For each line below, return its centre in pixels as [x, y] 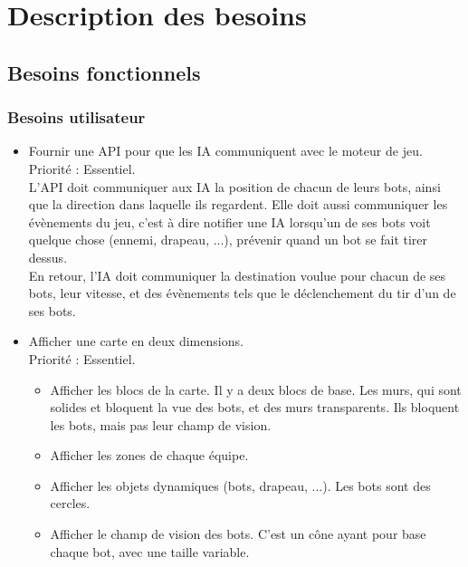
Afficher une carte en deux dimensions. [136, 341]
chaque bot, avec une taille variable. [150, 551]
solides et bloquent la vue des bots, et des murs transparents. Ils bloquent [255, 407]
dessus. [48, 257]
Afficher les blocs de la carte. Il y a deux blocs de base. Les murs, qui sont [256, 389]
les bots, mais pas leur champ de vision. [161, 424]
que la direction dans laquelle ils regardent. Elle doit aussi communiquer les [238, 204]
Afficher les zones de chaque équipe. [149, 455]
